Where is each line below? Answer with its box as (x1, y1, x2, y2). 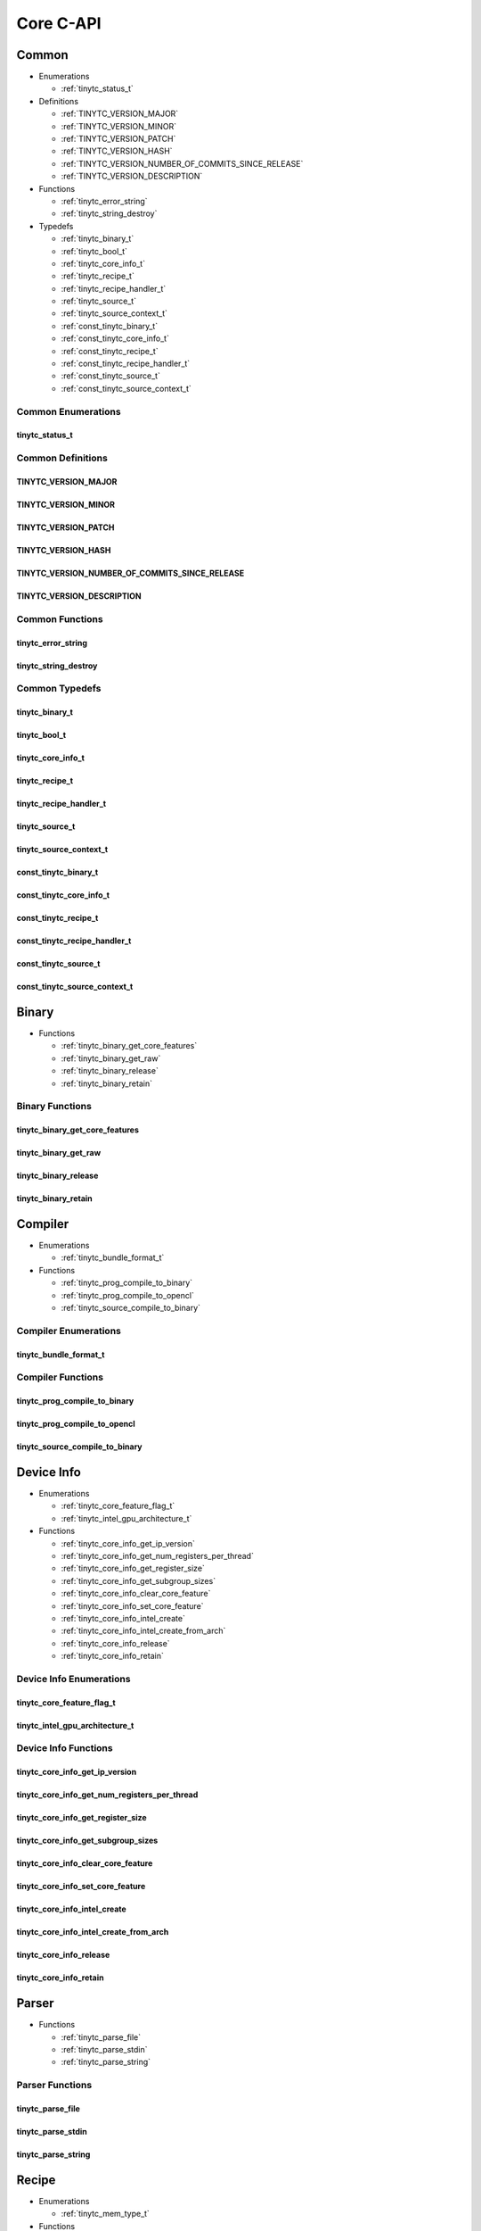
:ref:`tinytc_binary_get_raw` (61, 1053, 161, 1064)
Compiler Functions (16, 1371, 104, 1383)
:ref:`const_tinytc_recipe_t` (61, 345, 159, 356)
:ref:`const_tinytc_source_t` (61, 370, 160, 381)
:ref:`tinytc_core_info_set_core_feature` (61, 1600, 204, 1611)
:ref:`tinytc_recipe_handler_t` (61, 283, 167, 294)
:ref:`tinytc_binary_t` (61, 233, 135, 245)
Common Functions (16, 612, 103, 625)
